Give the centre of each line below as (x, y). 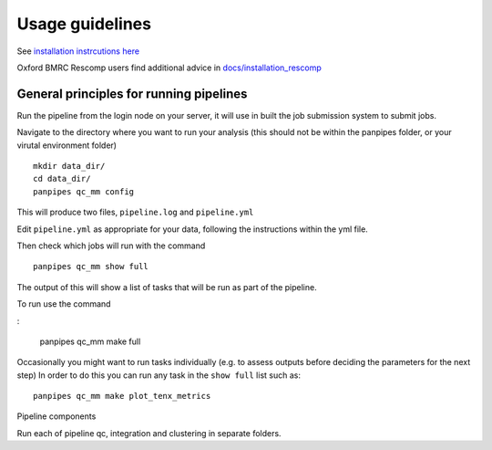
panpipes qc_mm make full (90, 341)
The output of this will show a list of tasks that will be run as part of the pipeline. (167, 287)
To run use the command (64, 304)
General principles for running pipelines (132, 94)
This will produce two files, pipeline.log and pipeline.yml (135, 212)
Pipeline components (56, 416)
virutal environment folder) (67, 145)
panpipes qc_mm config (84, 191)
